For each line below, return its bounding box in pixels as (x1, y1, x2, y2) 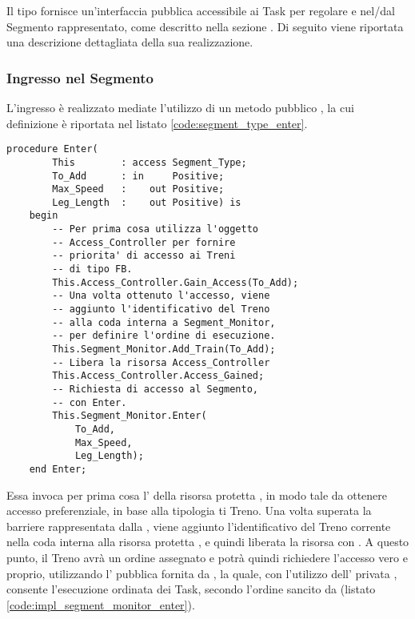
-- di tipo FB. (52, 263, 133, 275)
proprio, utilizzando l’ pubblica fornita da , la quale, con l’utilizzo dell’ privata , (6, 565, 397, 581)
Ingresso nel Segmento (6, 67, 154, 87)
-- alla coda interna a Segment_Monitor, (52, 316, 276, 328)
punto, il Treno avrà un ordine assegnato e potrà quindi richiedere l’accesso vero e (6, 549, 408, 565)
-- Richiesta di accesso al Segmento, (52, 384, 258, 395)
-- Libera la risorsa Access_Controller (52, 356, 270, 368)
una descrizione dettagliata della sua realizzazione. (6, 34, 253, 50)
